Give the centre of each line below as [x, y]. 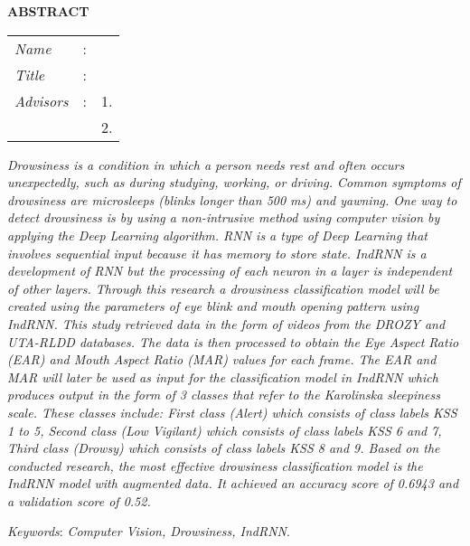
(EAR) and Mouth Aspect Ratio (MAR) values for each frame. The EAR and [222, 359]
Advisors [42, 100]
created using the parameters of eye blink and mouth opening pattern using [213, 306]
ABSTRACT [48, 11]
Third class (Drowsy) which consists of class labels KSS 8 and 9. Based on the [224, 448]
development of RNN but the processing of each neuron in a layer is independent [230, 271]
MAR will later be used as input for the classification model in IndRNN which [223, 377]
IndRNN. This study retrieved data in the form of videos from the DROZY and [226, 323]
